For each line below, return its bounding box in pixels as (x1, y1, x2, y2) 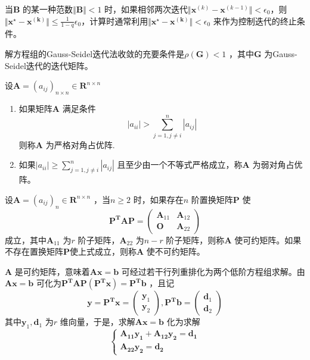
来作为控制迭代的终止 (213, 14, 297, 27)
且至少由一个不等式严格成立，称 (117, 158, 243, 171)
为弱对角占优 (252, 158, 303, 171)
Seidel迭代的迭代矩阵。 (5, 59, 93, 71)
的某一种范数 (23, 3, 73, 15)
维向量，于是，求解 (60, 315, 135, 328)
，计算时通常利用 (81, 14, 148, 27)
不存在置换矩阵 (5, 245, 63, 258)
